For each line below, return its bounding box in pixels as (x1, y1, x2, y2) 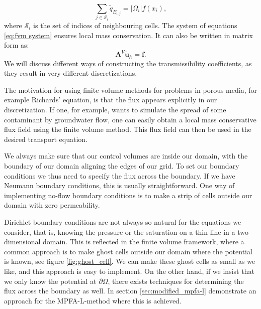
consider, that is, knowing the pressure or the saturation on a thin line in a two (4, 226, 248, 237)
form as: (4, 40, 29, 50)
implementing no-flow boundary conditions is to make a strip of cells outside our (4, 190, 252, 200)
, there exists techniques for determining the (108, 275, 244, 286)
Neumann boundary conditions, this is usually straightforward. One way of (4, 180, 235, 191)
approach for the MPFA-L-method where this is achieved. (4, 295, 182, 305)
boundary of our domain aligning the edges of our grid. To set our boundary (4, 161, 239, 171)
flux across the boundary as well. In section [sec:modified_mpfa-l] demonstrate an (4, 285, 256, 296)
